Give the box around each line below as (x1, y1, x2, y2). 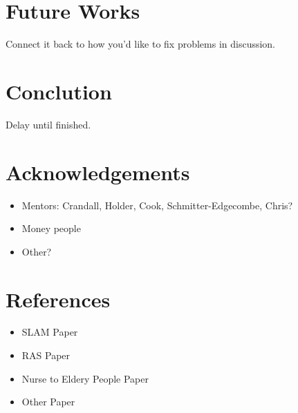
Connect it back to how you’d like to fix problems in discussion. (6, 37, 276, 51)
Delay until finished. (6, 117, 91, 131)
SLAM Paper (21, 325, 78, 339)
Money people (21, 221, 81, 236)
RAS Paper (21, 348, 71, 363)
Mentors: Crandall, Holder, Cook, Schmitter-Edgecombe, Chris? (21, 198, 293, 212)
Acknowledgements (6, 157, 190, 186)
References (6, 285, 111, 313)
